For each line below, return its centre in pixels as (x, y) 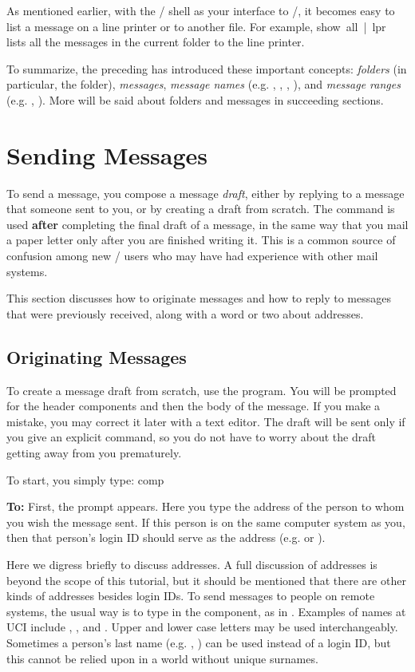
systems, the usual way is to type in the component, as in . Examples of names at (206, 611)
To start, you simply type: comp (85, 479)
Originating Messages (97, 356)
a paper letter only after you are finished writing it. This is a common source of (201, 240)
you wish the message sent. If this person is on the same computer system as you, (206, 522)
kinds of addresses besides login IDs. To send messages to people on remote (191, 596)
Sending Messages (107, 154)
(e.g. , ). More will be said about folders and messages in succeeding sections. (195, 99)
